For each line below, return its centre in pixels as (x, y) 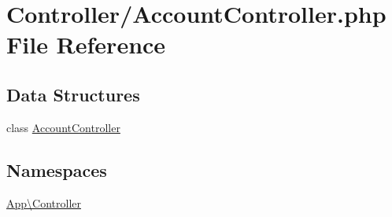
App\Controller (44, 202)
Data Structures (73, 94)
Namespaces (57, 169)
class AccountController (63, 127)
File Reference (86, 44)
